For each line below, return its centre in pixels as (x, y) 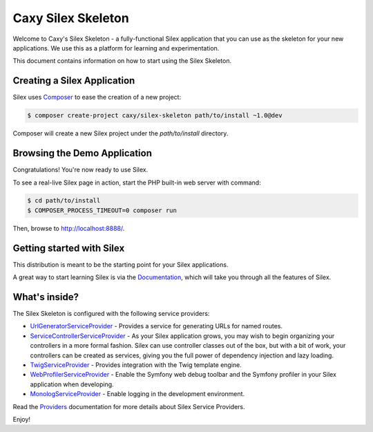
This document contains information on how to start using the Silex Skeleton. (122, 61)
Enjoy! (22, 419)
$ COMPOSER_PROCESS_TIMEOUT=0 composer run (102, 210)
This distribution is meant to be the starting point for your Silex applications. (121, 264)
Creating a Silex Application (74, 81)
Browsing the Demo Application (82, 153)
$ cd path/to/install (64, 201)
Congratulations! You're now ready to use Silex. (80, 170)
